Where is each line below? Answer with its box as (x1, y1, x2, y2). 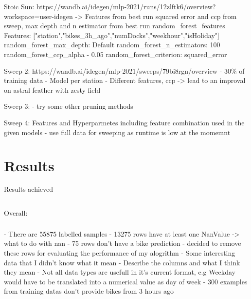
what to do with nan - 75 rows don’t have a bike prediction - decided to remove (4, 238, 241, 248)
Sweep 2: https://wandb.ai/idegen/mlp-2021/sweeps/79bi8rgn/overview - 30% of (4, 65, 245, 76)
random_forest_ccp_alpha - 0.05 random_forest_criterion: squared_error (4, 49, 227, 59)
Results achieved (4, 184, 54, 194)
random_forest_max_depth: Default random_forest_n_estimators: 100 (4, 40, 220, 50)
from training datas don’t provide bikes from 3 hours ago (4, 286, 174, 296)
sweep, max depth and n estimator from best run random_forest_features (4, 20, 225, 31)
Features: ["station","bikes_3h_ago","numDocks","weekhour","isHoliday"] (4, 30, 219, 40)
